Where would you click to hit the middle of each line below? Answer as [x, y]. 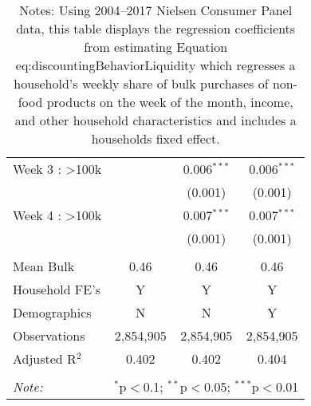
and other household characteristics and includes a [155, 120]
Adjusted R [45, 359]
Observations [49, 335]
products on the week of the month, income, [170, 102]
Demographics [52, 312]
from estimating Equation [156, 47]
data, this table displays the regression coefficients [156, 28]
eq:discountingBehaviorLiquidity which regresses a [155, 65]
